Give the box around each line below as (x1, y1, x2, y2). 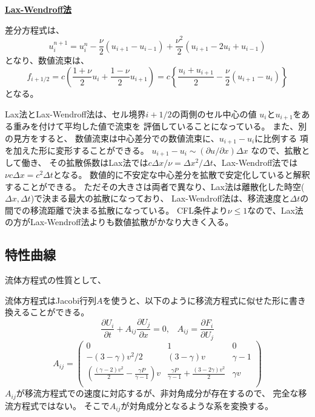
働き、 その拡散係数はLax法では (21, 156, 148, 169)
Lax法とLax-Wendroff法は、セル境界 (5, 107, 146, 120)
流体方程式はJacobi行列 (5, 294, 97, 306)
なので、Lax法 (247, 203, 303, 216)
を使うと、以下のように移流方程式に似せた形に (102, 294, 290, 306)
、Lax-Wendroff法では (213, 156, 298, 169)
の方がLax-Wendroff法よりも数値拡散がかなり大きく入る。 (5, 215, 234, 228)
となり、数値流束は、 (5, 54, 90, 67)
